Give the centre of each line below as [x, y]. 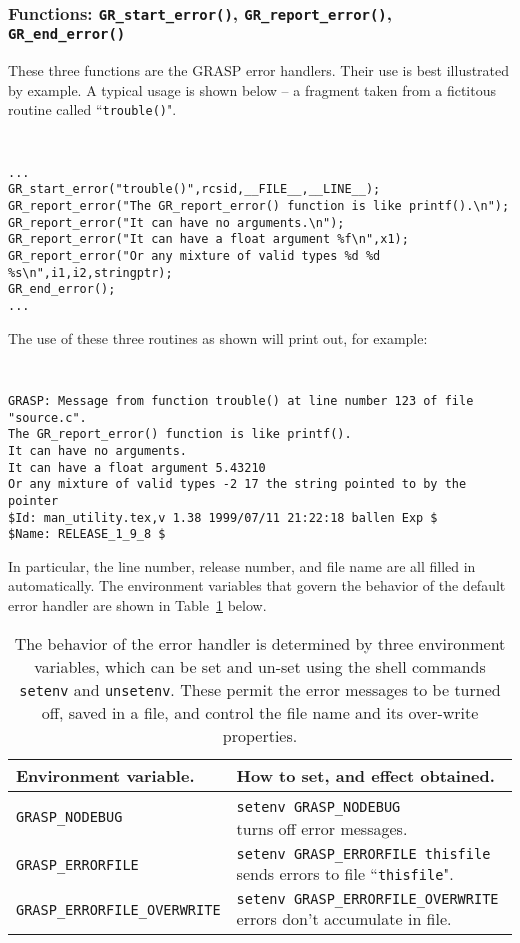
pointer [33, 500]
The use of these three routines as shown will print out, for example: [218, 337]
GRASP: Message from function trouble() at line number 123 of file [241, 400]
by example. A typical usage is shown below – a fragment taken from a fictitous [252, 89]
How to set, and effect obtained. [365, 775]
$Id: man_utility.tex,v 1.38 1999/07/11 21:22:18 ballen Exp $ [223, 517]
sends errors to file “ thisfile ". [345, 873]
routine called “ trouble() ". [92, 109]
